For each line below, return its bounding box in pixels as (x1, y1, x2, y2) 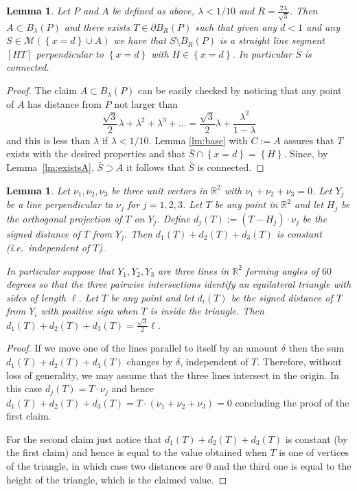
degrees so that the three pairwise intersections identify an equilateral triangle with (6, 277, 352, 291)
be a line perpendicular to (6, 197, 113, 212)
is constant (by (285, 431, 348, 446)
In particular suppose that (6, 263, 115, 277)
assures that (284, 133, 334, 147)
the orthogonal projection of (6, 211, 122, 225)
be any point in (214, 197, 278, 212)
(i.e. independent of (6, 240, 90, 254)
